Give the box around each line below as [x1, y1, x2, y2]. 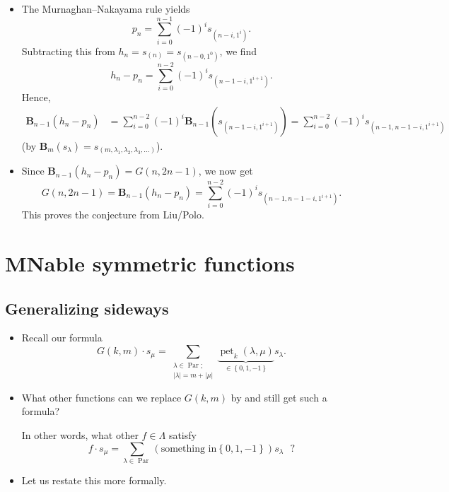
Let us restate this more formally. [21, 472, 167, 487]
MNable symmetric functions [5, 249, 295, 278]
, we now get [198, 163, 253, 178]
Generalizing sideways [5, 297, 169, 319]
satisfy [168, 428, 197, 443]
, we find [219, 43, 257, 58]
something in [161, 443, 217, 454]
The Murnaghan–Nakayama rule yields [21, 1, 190, 16]
